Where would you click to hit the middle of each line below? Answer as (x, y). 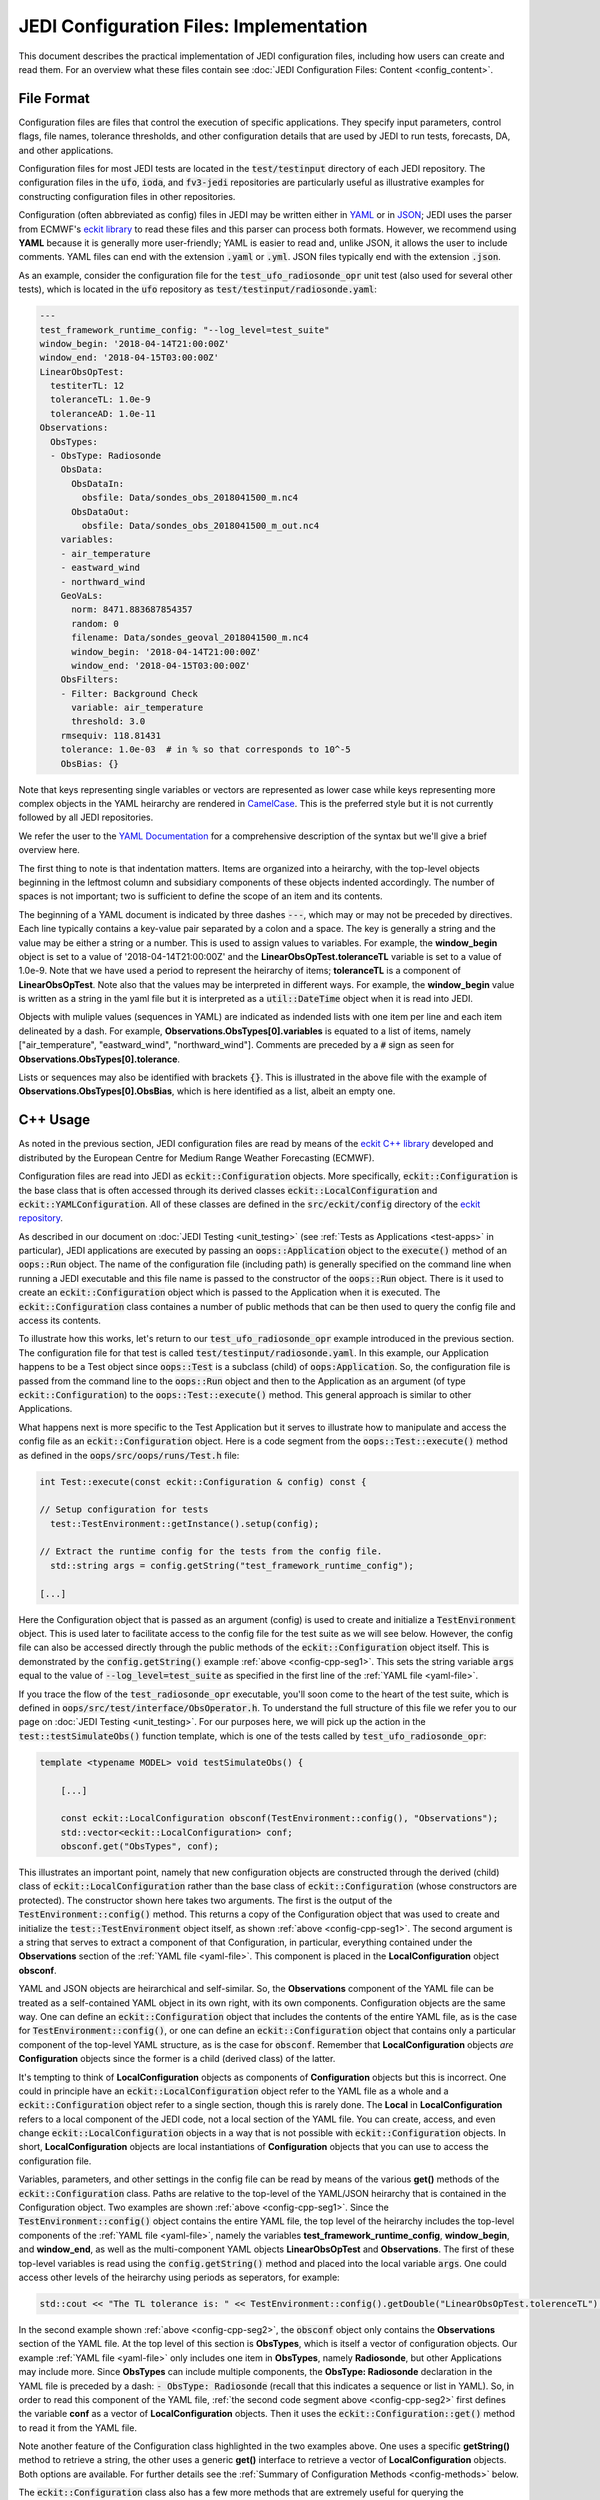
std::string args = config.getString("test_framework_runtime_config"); (232, 1565)
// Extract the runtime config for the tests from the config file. (211, 1551)
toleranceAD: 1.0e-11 (103, 413)
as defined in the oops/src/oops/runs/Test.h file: (129, 1455)
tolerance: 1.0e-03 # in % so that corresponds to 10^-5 (205, 749)
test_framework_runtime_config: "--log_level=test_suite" (184, 329)
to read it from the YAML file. (77, 2427)
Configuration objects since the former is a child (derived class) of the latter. (177, 2059)
